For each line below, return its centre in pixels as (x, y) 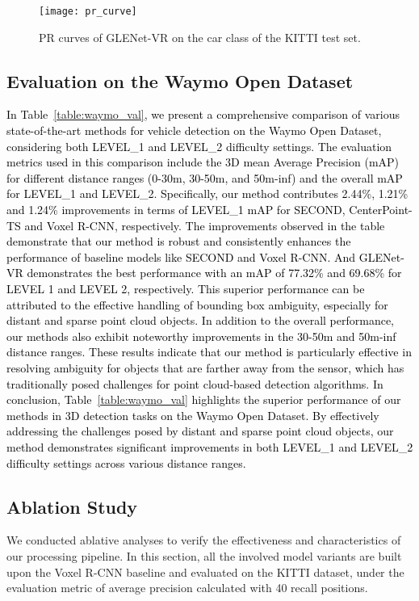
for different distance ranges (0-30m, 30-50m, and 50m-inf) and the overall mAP (205, 177)
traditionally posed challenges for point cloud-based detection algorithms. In (195, 383)
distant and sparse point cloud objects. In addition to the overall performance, (201, 320)
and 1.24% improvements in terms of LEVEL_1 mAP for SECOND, (176, 210)
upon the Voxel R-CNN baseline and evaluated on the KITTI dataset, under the (205, 572)
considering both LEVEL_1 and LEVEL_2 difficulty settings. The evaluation (199, 146)
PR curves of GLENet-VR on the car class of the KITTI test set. (200, 37)
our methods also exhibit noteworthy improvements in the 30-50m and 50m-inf (201, 336)
